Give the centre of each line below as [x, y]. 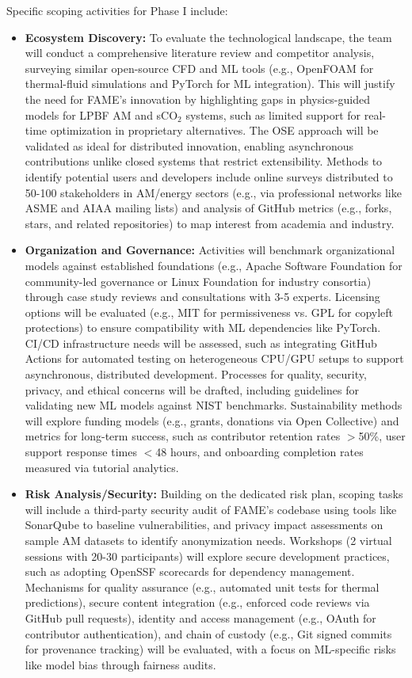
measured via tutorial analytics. [102, 467]
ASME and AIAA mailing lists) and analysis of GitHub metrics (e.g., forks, [208, 208]
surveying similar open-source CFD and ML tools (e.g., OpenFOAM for [199, 68]
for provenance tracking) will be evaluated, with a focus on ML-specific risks [210, 649]
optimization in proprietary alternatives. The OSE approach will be [214, 130]
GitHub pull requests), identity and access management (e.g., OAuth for [200, 617]
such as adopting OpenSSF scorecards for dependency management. [190, 571]
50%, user [382, 436]
